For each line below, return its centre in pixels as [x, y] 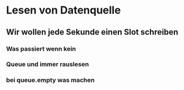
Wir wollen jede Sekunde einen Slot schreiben [92, 32]
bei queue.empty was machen [50, 80]
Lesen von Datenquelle [63, 10]
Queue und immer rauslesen [48, 64]
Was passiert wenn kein [41, 49]
